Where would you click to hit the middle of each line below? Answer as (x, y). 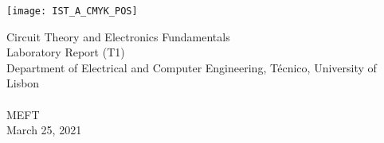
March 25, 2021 (44, 130)
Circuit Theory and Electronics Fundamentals (118, 36)
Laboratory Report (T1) (66, 52)
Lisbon (23, 83)
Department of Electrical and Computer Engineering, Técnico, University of (192, 67)
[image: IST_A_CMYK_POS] (72, 11)
